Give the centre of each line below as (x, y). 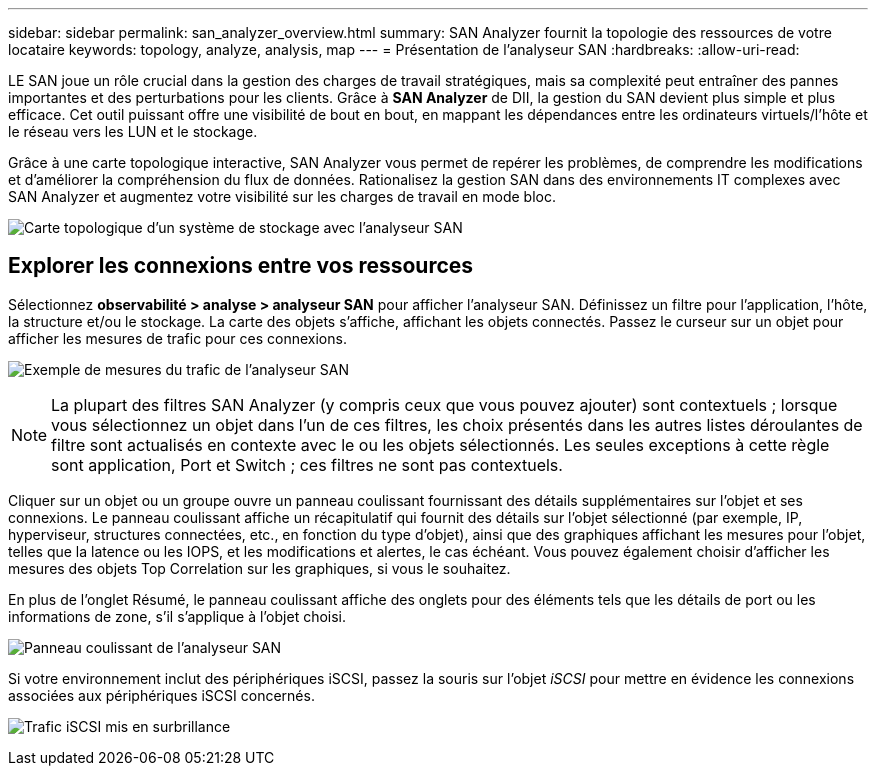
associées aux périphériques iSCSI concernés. (161, 695)
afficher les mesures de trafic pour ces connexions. (177, 338)
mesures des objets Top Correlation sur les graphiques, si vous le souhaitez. (259, 568)
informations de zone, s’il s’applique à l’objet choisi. (177, 616)
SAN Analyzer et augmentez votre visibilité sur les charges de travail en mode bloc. (282, 196)
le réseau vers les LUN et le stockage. (133, 131)
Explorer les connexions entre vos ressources (241, 266)
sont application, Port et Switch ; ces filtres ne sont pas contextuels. (307, 464)
